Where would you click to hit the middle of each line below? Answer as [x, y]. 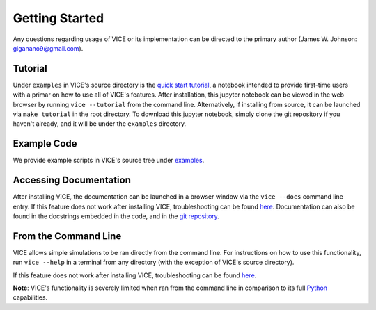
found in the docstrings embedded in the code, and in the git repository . [116, 216]
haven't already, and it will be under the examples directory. [100, 124]
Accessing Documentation [72, 180]
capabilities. [30, 297]
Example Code [45, 144]
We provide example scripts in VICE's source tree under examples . [109, 161]
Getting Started [58, 18]
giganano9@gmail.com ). [48, 48]
